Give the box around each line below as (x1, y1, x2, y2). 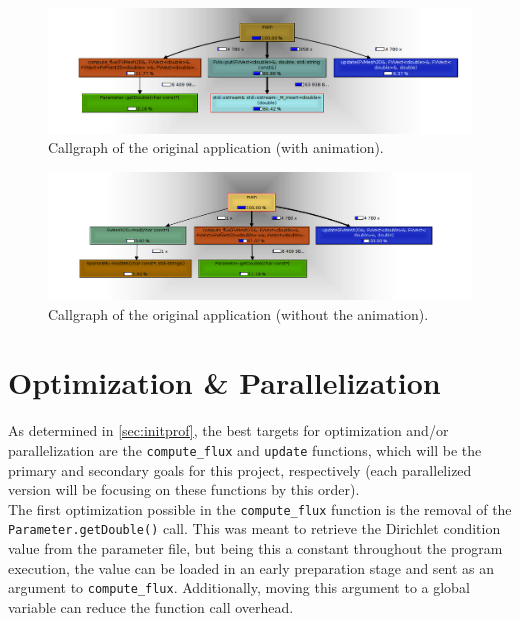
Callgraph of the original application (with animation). (48, 137, 384, 158)
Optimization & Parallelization (8, 362, 441, 403)
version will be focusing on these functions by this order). (8, 479, 360, 500)
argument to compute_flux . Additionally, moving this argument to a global (8, 577, 470, 598)
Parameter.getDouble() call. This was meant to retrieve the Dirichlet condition (8, 518, 501, 539)
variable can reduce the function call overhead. (8, 596, 294, 617)
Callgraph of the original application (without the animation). (48, 303, 429, 324)
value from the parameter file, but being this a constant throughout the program (8, 538, 503, 559)
